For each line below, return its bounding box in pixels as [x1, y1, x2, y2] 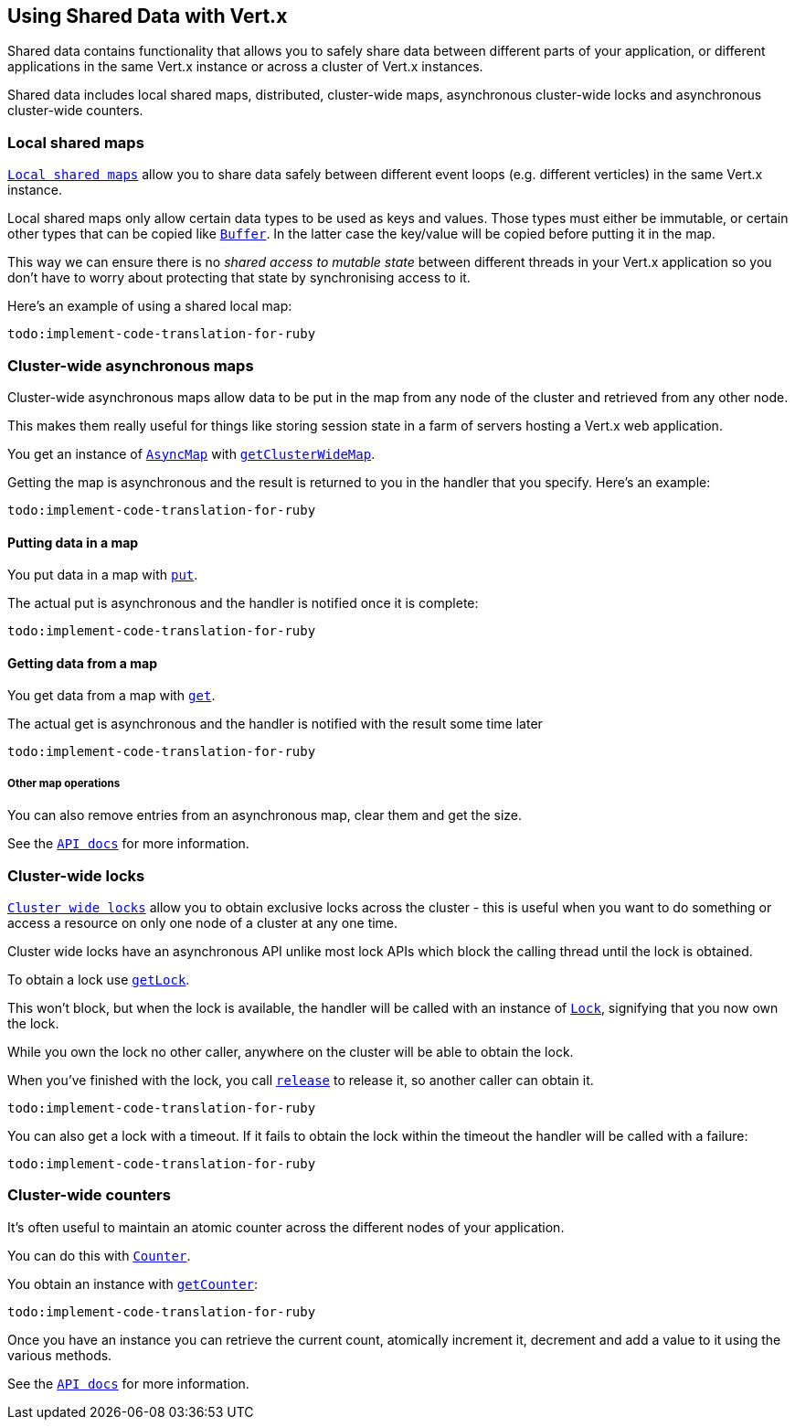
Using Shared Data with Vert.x [7, 5, 288, 27]
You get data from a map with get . [7, 687, 216, 704]
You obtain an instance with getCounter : [7, 1275, 259, 1292]
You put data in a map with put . [7, 567, 198, 583]
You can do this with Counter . [7, 1247, 191, 1263]
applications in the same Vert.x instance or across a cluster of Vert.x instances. [7, 59, 483, 75]
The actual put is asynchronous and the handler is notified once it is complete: [7, 595, 479, 612]
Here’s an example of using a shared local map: [7, 298, 292, 314]
